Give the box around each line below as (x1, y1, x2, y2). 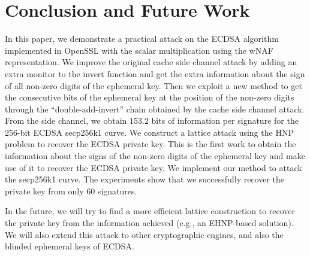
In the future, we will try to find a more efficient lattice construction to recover (5, 205, 296, 217)
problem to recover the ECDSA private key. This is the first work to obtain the (5, 138, 296, 150)
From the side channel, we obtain (5, 114, 127, 127)
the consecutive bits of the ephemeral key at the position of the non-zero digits (5, 91, 294, 103)
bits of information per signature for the (151, 114, 299, 127)
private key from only (5, 184, 84, 197)
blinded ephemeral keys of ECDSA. (5, 240, 134, 252)
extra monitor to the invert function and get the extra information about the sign (5, 67, 305, 80)
